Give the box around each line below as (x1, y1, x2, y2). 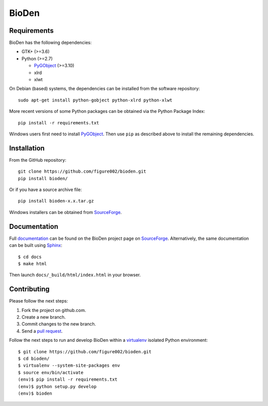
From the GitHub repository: (9, 157, 67, 163)
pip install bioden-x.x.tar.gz (18, 198, 94, 204)
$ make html (18, 261, 47, 266)
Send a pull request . (21, 328, 63, 334)
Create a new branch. (21, 314, 66, 320)
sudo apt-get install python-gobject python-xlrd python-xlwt (18, 97, 173, 103)
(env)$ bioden (18, 391, 52, 396)
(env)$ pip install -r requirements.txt (18, 377, 118, 383)
